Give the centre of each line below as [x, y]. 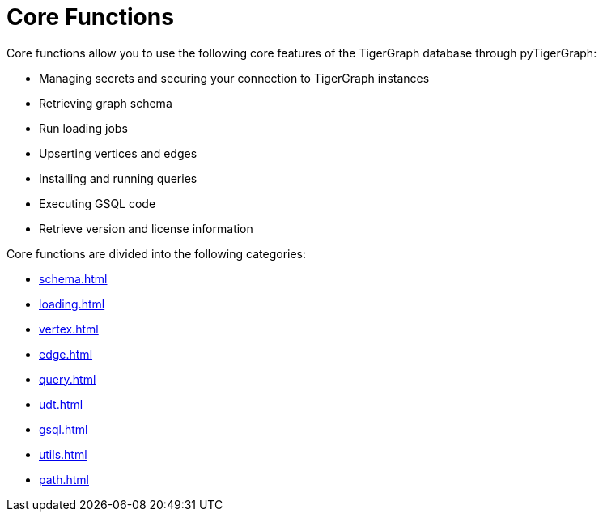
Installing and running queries [118, 178]
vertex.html [69, 329]
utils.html [63, 454]
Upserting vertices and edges [118, 153]
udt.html [61, 404]
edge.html [66, 354]
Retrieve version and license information [146, 228]
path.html [64, 479]
